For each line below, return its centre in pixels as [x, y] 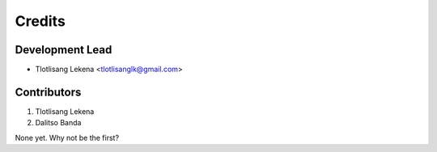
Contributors [48, 92]
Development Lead [64, 50]
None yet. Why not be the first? [67, 137]
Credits [40, 21]
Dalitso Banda [58, 123]
